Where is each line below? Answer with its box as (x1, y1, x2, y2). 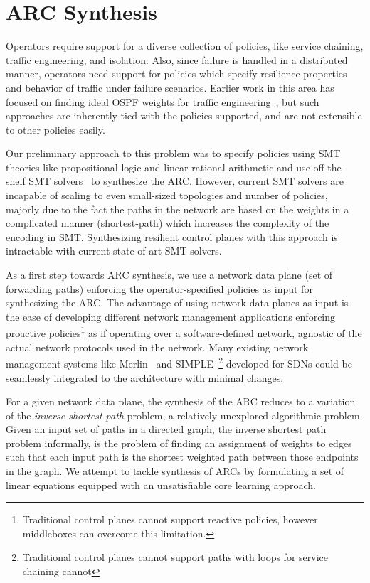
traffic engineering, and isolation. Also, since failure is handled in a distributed (6, 52, 348, 67)
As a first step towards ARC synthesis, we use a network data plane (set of (6, 267, 333, 282)
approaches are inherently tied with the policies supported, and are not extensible (6, 108, 362, 123)
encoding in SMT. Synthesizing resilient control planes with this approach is (6, 229, 338, 244)
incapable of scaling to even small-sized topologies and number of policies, (6, 188, 328, 203)
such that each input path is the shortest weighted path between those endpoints (6, 449, 359, 464)
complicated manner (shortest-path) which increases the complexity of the (6, 215, 329, 230)
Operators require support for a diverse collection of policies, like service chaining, (6, 38, 364, 53)
